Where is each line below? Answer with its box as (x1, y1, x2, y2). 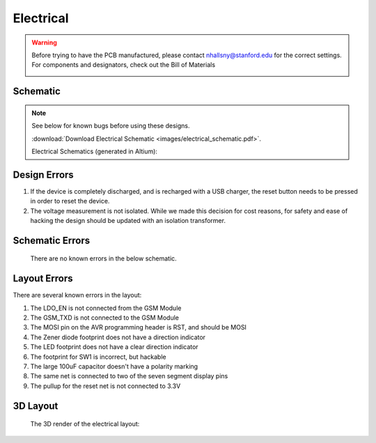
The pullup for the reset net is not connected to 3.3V (30, 382, 181, 390)
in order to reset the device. (30, 197, 110, 205)
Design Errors (13, 169, 75, 180)
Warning (31, 38, 57, 47)
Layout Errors (13, 272, 73, 285)
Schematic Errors (13, 234, 91, 247)
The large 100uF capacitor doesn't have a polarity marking (30, 362, 198, 371)
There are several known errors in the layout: (13, 291, 142, 300)
